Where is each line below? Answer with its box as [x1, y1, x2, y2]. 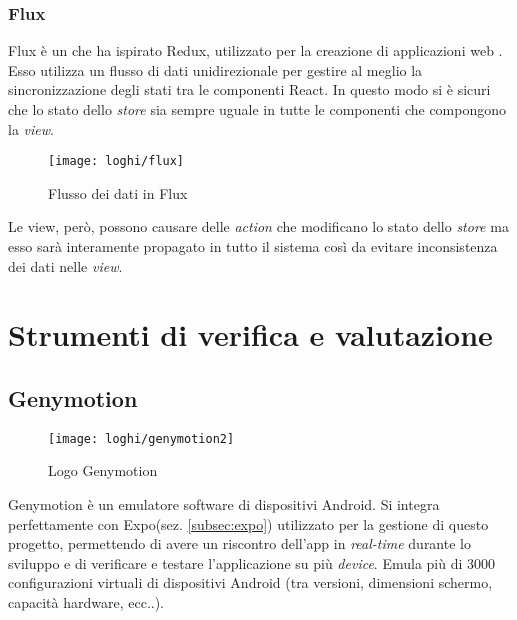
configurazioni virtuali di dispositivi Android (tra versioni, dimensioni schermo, [8, 572, 493, 593]
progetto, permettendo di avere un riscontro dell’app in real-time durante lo [8, 533, 471, 554]
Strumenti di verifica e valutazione [8, 314, 493, 355]
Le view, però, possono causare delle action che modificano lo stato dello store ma [8, 216, 509, 237]
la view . [8, 118, 54, 139]
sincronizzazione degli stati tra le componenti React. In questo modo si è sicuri [8, 79, 491, 100]
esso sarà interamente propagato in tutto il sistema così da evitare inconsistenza [8, 236, 498, 257]
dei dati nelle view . [8, 255, 123, 276]
